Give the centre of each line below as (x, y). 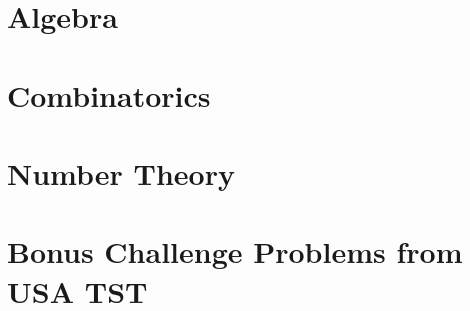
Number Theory (121, 172)
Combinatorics (109, 94)
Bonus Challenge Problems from (235, 251)
